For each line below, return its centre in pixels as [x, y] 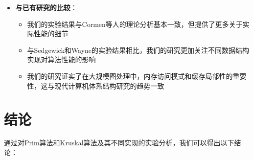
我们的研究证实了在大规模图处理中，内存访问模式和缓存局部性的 [130, 76]
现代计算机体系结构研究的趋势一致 [109, 85]
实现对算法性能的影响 [61, 59]
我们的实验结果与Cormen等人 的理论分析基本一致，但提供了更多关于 [135, 24]
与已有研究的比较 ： [46, 7]
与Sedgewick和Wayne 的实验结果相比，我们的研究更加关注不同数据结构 [138, 50]
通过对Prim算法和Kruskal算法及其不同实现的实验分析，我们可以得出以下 [119, 143]
